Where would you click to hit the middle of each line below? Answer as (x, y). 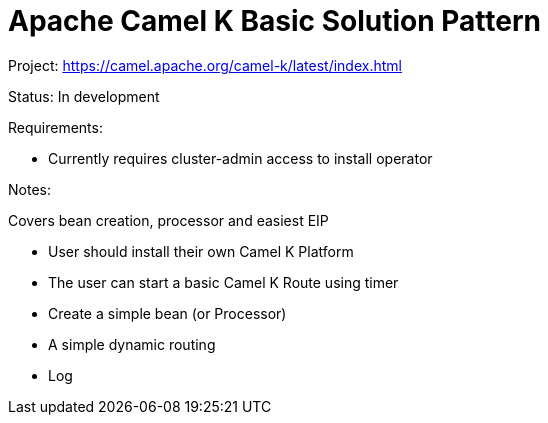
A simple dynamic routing (132, 344)
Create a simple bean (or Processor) (167, 313)
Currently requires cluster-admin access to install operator (240, 158)
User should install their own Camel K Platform (201, 251)
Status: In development (84, 96)
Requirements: (55, 127)
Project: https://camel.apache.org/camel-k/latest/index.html (205, 65)
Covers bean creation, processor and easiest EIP (168, 220)
